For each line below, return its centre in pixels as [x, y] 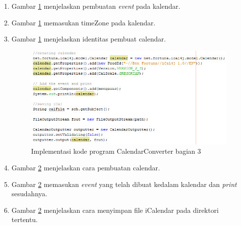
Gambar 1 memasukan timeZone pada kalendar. [83, 22]
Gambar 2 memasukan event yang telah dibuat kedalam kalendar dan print [124, 184]
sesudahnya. [29, 194]
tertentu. [25, 219]
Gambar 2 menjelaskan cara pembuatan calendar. [86, 167]
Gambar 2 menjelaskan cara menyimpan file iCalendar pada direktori [115, 210]
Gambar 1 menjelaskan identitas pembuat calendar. [89, 39]
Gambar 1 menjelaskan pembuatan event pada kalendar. [96, 6]
